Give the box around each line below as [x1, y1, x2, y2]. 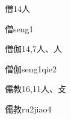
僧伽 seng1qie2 [5, 62, 57, 75]
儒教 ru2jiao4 [5, 102, 52, 115]
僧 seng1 [5, 22, 34, 35]
